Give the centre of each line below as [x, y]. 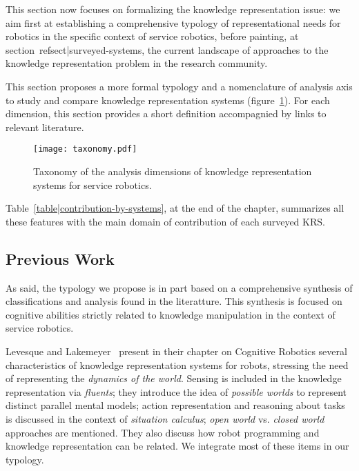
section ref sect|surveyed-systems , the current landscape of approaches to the [167, 49]
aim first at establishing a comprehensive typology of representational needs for [173, 22]
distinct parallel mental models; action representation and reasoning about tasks [175, 405]
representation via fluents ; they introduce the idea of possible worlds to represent [176, 391]
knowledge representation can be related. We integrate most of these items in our [177, 446]
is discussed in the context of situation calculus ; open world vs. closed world [165, 418]
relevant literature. [45, 127]
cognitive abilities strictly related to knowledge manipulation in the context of [171, 314]
